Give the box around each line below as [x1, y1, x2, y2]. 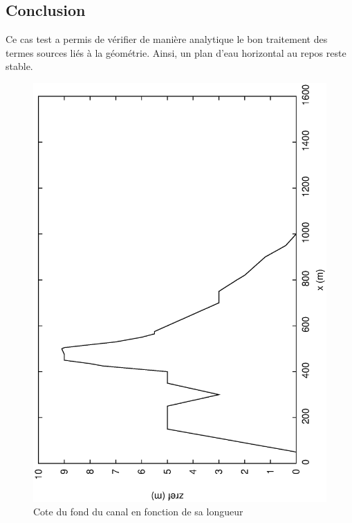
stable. [6, 59, 33, 73]
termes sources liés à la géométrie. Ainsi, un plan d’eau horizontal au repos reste [6, 45, 346, 60]
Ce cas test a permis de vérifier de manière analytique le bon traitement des [6, 32, 328, 46]
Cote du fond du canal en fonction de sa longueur [33, 504, 243, 519]
